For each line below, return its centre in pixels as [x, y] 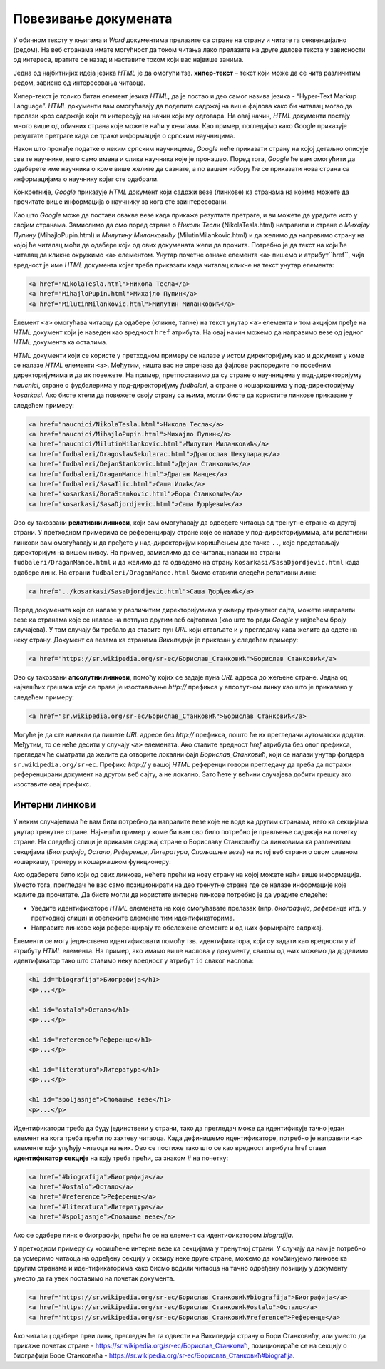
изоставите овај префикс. [52, 784]
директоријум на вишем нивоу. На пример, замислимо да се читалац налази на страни [147, 552]
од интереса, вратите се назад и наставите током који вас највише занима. [128, 60]
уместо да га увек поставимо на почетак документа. [94, 1278]
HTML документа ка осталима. [60, 342]
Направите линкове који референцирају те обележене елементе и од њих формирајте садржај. [177, 928]
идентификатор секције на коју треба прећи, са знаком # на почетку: [120, 1158]
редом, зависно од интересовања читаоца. [79, 83]
